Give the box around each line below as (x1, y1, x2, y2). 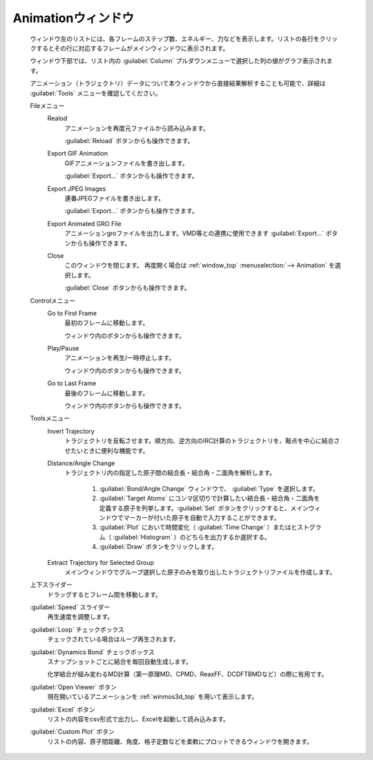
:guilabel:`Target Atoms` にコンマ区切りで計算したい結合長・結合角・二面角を (99, 494, 321, 503)
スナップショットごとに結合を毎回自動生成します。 (47, 658, 193, 666)
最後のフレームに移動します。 (64, 389, 149, 397)
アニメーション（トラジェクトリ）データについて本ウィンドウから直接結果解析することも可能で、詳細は (30, 80, 326, 88)
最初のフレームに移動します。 (64, 319, 149, 327)
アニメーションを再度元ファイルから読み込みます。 (64, 124, 210, 132)
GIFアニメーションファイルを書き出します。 (64, 159, 189, 167)
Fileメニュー (30, 101, 65, 110)
